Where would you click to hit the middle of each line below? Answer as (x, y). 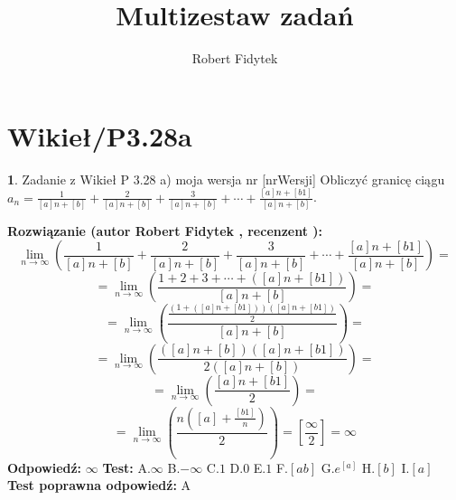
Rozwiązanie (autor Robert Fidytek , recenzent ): (165, 230)
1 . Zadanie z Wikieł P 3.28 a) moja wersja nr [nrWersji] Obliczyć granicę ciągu (226, 179)
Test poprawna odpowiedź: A (99, 485)
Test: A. (126, 467)
